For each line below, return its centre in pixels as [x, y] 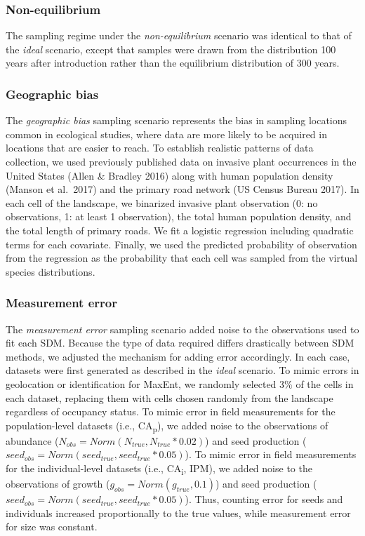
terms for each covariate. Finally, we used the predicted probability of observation [181, 244]
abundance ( [32, 440]
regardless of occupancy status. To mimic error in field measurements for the [171, 411]
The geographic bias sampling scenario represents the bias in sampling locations [177, 120]
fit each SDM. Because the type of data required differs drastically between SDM [180, 343]
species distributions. [51, 271]
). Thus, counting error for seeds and [264, 499]
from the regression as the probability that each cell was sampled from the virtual [182, 258]
